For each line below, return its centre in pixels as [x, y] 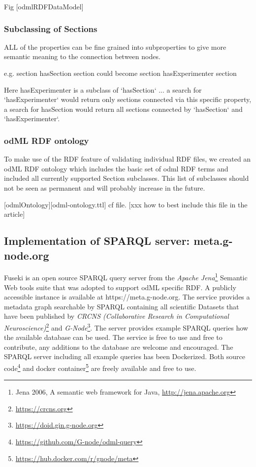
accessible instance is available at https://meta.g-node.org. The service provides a [127, 297]
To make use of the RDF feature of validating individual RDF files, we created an [128, 159]
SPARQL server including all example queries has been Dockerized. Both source [125, 356]
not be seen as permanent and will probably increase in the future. [105, 187]
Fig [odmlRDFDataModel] [44, 6]
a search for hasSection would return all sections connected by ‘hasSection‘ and [123, 109]
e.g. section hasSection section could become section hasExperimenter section [120, 73]
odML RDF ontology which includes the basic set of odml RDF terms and [116, 168]
